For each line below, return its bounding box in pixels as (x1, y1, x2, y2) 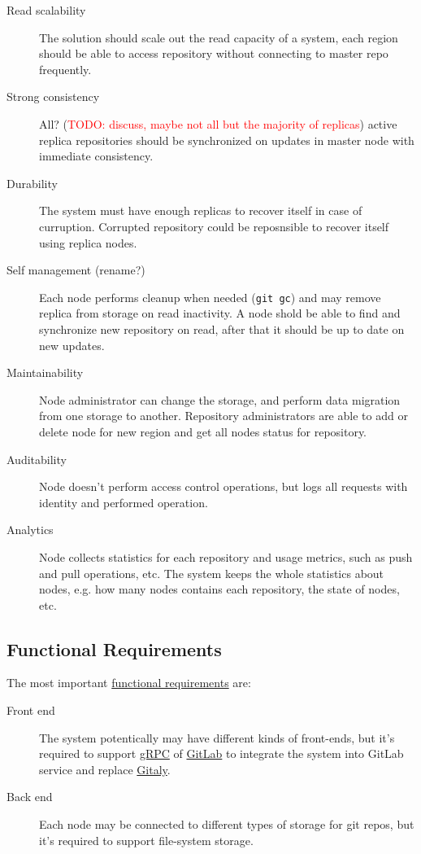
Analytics (7, 521, 54, 538)
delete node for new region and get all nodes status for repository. (39, 423, 367, 440)
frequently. (39, 60, 92, 77)
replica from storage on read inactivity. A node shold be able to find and (39, 304, 401, 322)
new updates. (39, 336, 105, 353)
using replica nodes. (39, 234, 137, 251)
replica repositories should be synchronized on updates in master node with (39, 131, 414, 148)
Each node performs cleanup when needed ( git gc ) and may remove (39, 288, 381, 305)
